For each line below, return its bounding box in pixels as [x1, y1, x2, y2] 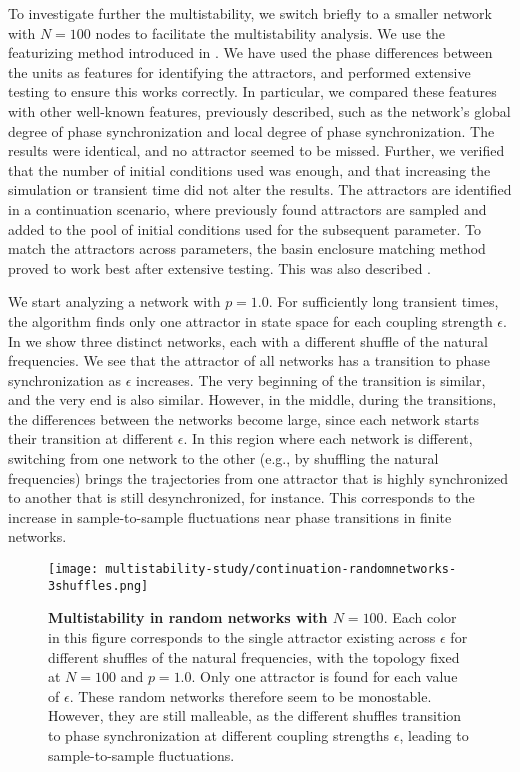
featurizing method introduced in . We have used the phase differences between [8, 42, 493, 63]
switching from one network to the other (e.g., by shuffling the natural [8, 448, 439, 469]
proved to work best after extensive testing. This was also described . [8, 257, 431, 278]
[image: [48, 562, 99, 577]
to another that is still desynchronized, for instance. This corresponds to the [8, 487, 475, 508]
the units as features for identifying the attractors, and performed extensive [8, 61, 471, 82]
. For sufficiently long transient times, [268, 291, 499, 312]
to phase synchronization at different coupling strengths [48, 724, 390, 745]
